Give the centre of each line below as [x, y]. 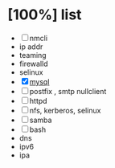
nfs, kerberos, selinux [65, 110]
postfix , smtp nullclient [68, 91]
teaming [33, 55]
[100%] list [45, 15]
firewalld [33, 64]
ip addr [31, 47]
